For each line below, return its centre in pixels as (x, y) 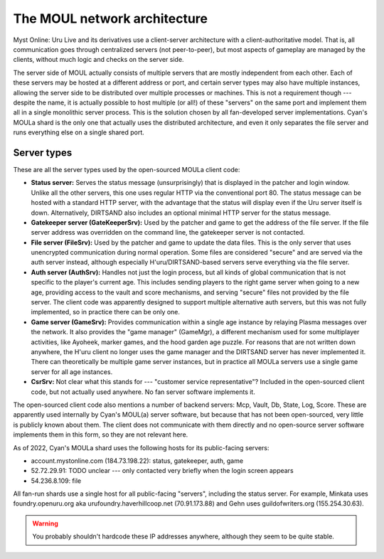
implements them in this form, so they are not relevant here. (101, 435)
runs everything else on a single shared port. (79, 132)
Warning (45, 523)
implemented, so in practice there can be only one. (106, 312)
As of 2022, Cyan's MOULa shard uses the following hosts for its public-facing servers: (141, 447)
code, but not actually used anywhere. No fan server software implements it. (143, 392)
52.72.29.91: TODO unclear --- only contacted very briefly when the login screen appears (162, 471)
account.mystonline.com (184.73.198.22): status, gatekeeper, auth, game (137, 460)
